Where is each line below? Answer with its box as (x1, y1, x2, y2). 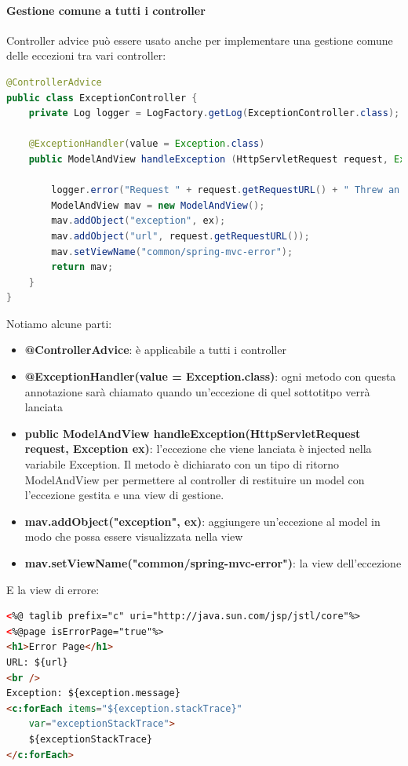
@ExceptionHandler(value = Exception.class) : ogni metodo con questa (24, 368, 396, 385)
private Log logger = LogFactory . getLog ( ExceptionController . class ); (28, 108, 400, 119)
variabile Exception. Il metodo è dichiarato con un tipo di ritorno (24, 456, 339, 472)
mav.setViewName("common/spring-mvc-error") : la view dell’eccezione (24, 555, 402, 571)
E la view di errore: (6, 581, 100, 597)
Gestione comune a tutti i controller (6, 2, 206, 18)
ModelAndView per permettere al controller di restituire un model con (24, 471, 365, 487)
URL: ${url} (6, 656, 68, 668)
